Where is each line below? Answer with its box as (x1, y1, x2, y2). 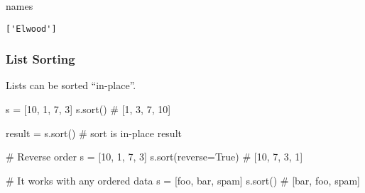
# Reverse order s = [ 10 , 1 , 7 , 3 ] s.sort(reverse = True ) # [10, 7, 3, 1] (6, 149, 303, 164)
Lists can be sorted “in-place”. (6, 78, 136, 93)
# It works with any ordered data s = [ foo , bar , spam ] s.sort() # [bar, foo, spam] (6, 172, 360, 187)
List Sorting (6, 50, 75, 68)
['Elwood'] (6, 23, 57, 34)
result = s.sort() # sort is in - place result (6, 125, 182, 140)
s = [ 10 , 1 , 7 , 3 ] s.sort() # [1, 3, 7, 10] (6, 102, 171, 117)
